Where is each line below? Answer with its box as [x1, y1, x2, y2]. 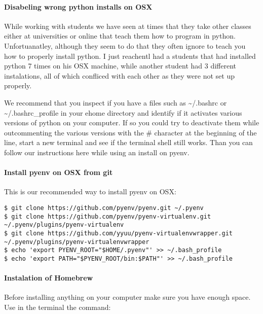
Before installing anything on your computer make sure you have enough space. [4, 292, 251, 302]
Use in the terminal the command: [4, 301, 111, 312]
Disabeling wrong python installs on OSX [4, 1, 153, 12]
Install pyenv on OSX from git [4, 167, 113, 178]
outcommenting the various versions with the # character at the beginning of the [4, 127, 257, 137]
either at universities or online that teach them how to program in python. [4, 30, 236, 41]
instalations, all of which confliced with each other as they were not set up [4, 70, 235, 81]
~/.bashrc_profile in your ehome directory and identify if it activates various [4, 107, 242, 118]
